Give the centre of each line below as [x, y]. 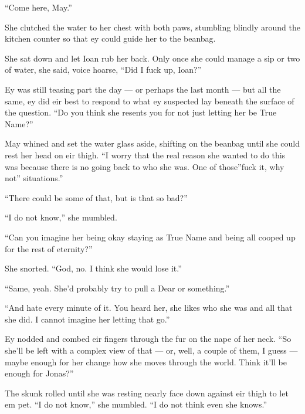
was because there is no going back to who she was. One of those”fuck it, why [145, 166]
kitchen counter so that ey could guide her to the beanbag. [110, 38]
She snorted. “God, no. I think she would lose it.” [93, 268]
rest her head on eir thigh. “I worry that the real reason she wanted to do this [145, 155]
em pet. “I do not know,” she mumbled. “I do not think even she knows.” [136, 404]
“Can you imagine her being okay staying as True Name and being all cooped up [150, 237]
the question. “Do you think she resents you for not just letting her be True [141, 112]
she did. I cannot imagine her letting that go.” [87, 319]
